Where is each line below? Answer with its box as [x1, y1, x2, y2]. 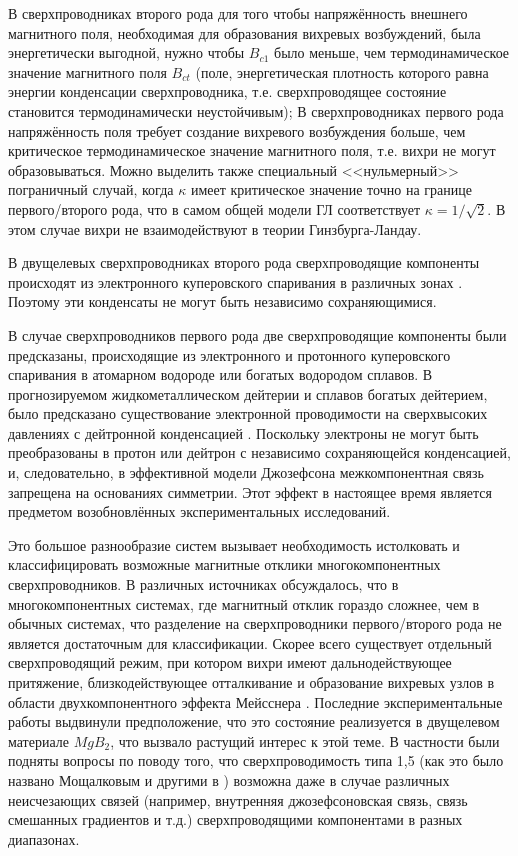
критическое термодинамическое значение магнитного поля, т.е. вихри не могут [8, 140, 496, 161]
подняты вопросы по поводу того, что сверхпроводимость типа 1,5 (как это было [8, 750, 504, 771]
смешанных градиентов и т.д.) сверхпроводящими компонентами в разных [8, 809, 463, 830]
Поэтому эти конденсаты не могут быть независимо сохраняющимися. [8, 291, 437, 312]
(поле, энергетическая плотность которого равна [195, 61, 489, 82]
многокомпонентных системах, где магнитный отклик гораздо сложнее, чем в [8, 593, 480, 614]
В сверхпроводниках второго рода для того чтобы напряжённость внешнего [8, 3, 468, 23]
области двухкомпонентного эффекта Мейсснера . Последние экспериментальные [8, 691, 503, 712]
